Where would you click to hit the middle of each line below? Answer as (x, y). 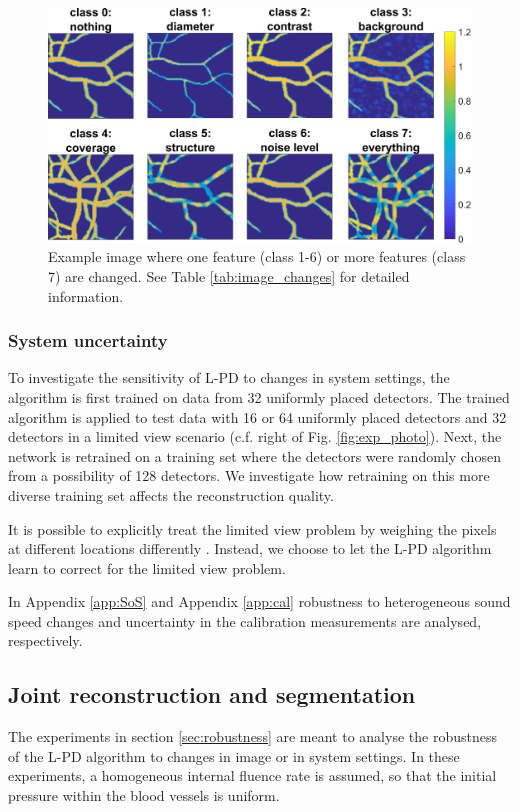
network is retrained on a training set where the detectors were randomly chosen (254, 455)
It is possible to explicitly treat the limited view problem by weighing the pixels (252, 528)
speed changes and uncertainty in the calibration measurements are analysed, (245, 620)
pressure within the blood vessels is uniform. (144, 795)
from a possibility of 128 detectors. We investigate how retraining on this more (249, 475)
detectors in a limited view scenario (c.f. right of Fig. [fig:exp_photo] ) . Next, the (255, 436)
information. (86, 295)
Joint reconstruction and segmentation (212, 694)
